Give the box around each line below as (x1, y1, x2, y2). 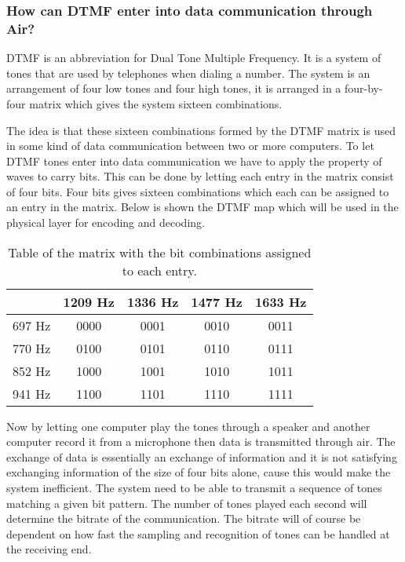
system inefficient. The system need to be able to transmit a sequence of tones (6, 480, 382, 496)
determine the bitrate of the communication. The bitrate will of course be (6, 510, 361, 527)
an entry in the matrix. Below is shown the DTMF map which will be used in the (6, 199, 399, 215)
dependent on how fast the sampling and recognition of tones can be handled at (6, 525, 390, 542)
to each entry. (122, 261, 197, 279)
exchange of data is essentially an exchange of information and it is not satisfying (6, 448, 397, 465)
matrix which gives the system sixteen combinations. (29, 95, 283, 111)
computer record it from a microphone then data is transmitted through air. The (6, 433, 396, 450)
